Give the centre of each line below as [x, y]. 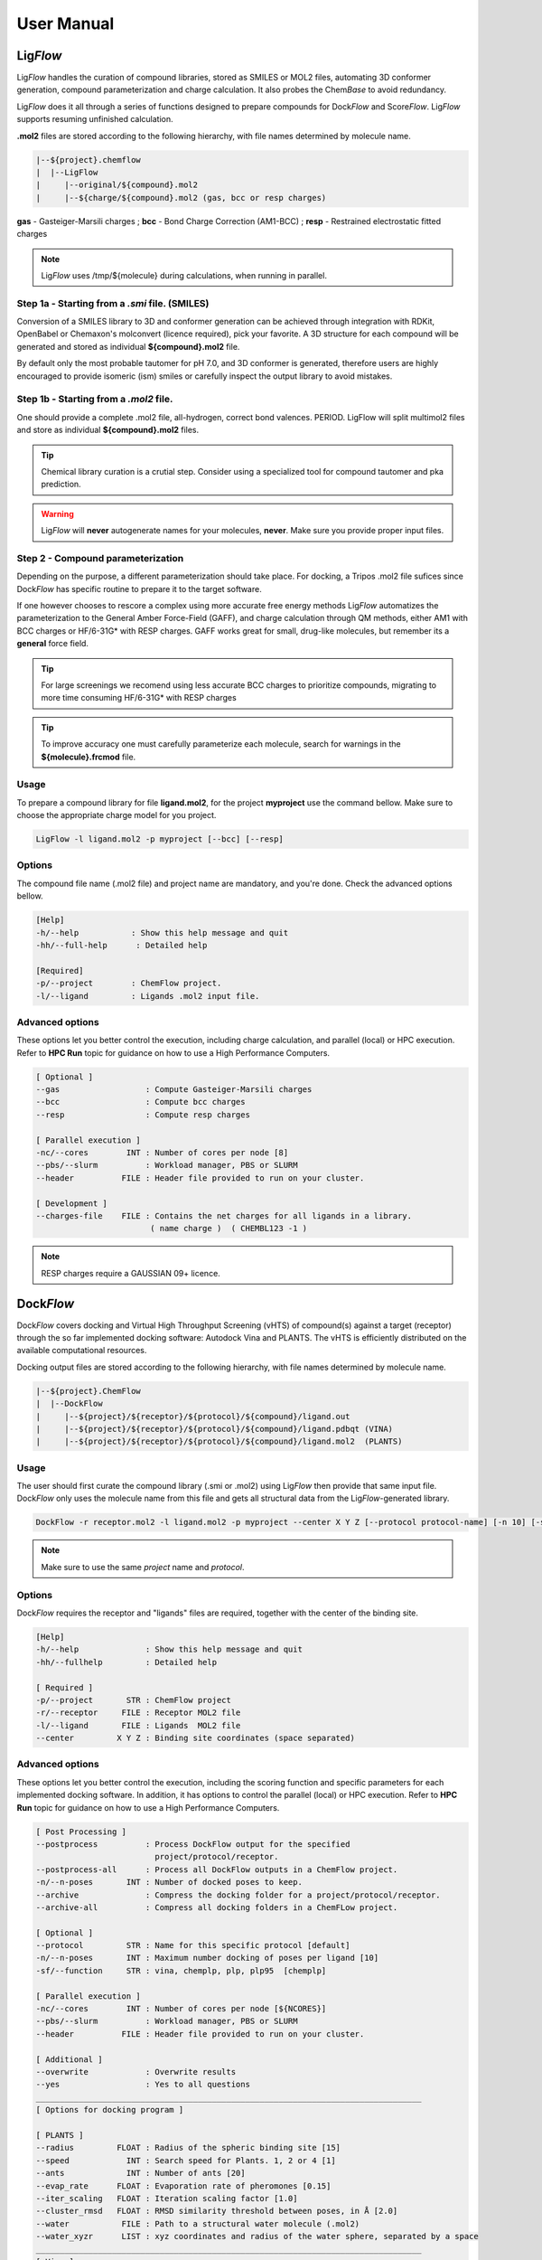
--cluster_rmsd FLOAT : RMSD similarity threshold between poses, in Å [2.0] [217, 2211]
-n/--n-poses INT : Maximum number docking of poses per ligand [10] [207, 1958]
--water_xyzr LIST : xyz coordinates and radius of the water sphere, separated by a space [257, 2236]
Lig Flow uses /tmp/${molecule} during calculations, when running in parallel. [184, 275]
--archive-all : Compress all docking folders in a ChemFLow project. [217, 1907]
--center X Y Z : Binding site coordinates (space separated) [196, 1738]
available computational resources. [82, 1351]
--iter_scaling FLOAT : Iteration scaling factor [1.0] [167, 2198]
